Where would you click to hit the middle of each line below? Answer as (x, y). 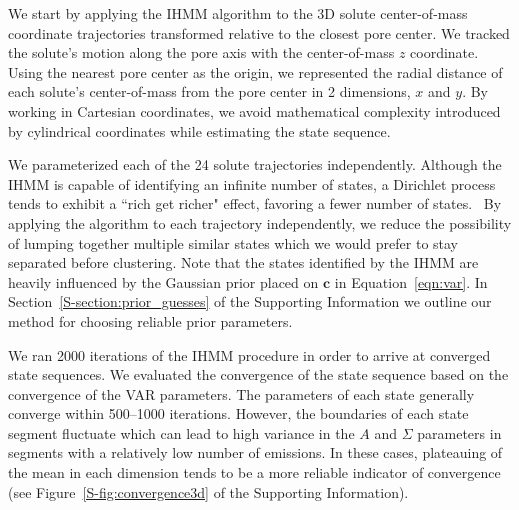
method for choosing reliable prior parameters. (150, 320)
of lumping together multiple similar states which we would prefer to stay (233, 242)
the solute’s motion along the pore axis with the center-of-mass (201, 52)
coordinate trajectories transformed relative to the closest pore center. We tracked (259, 32)
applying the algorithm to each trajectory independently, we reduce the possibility (260, 222)
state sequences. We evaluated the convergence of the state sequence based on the (258, 374)
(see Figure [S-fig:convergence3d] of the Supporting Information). (208, 491)
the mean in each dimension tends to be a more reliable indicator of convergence (254, 472)
